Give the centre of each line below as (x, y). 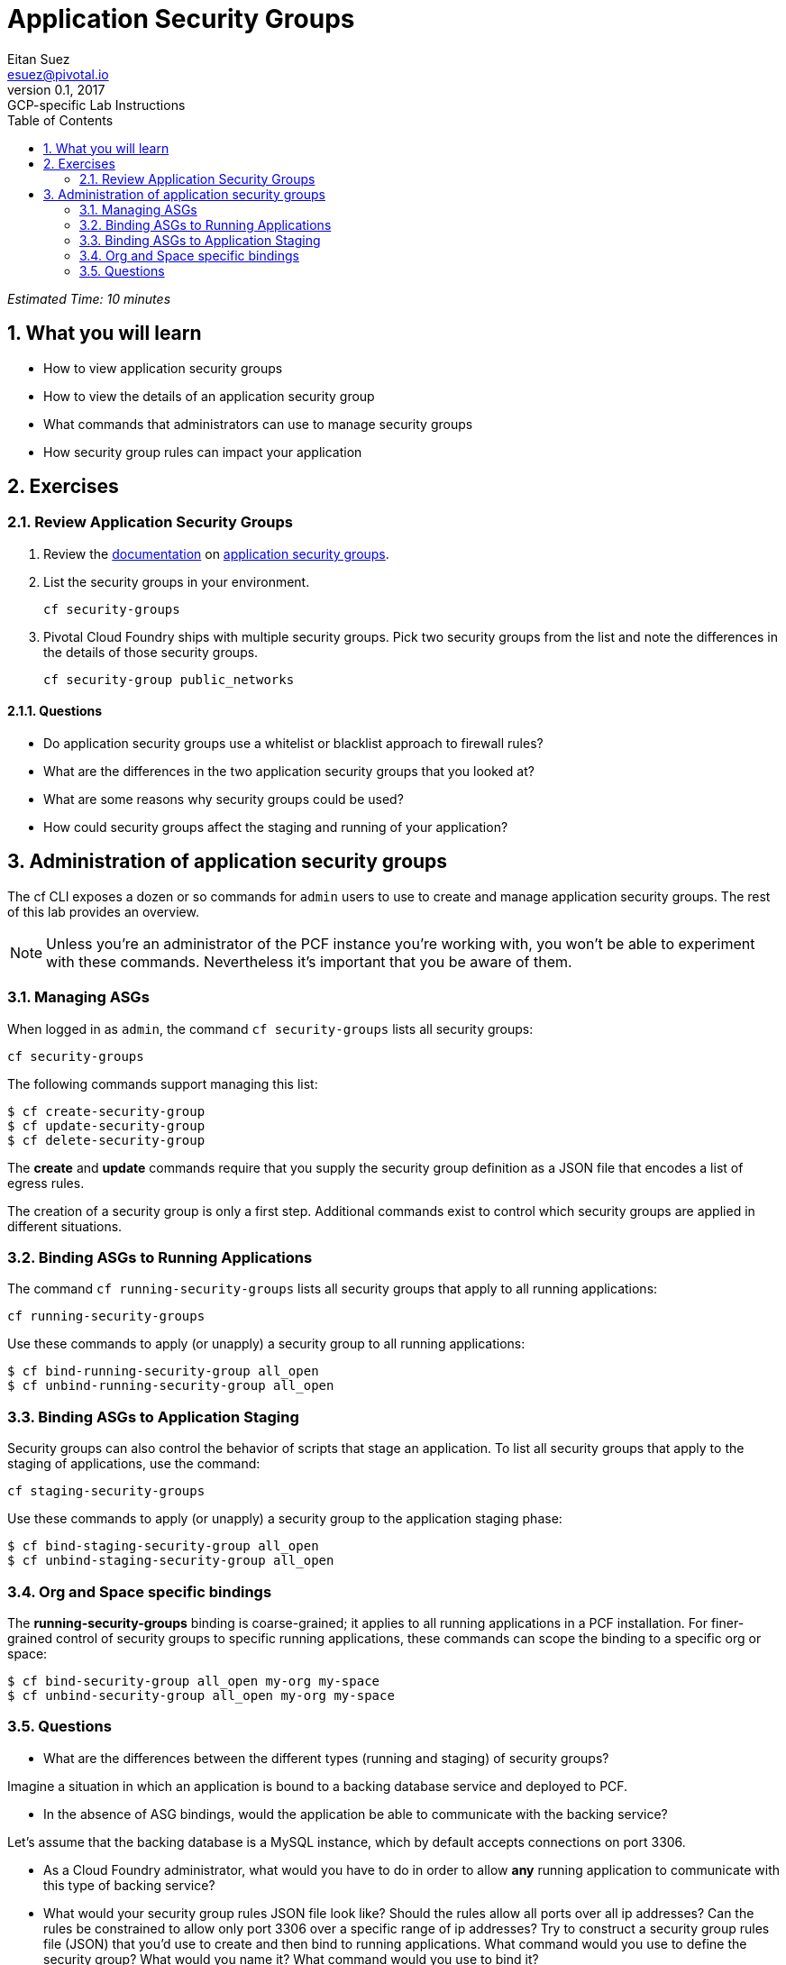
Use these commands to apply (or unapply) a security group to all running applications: (266, 1344)
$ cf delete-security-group (106, 1140)
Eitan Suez (39, 59)
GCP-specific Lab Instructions (96, 105)
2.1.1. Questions (55, 711)
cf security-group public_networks (169, 679)
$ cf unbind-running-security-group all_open (171, 1386)
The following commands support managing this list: (163, 1083)
